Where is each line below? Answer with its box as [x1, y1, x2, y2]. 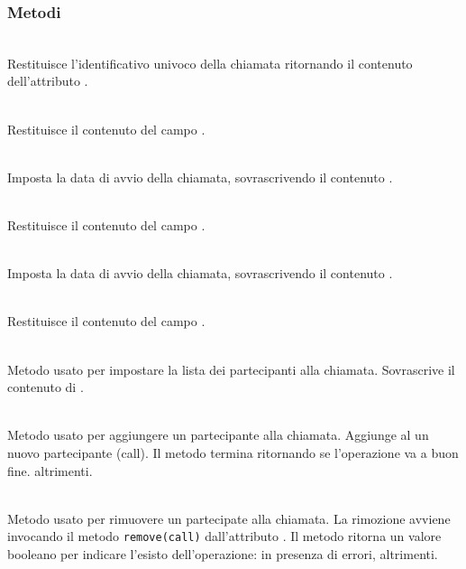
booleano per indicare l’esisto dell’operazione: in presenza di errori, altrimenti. [7, 544, 438, 563]
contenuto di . [7, 378, 84, 396]
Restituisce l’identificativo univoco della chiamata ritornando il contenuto [7, 53, 413, 72]
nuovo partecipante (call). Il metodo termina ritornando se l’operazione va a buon [7, 443, 459, 462]
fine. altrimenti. [7, 461, 93, 480]
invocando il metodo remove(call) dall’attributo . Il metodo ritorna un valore [7, 527, 442, 546]
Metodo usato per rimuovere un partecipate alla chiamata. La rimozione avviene [7, 508, 451, 527]
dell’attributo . [7, 71, 88, 90]
